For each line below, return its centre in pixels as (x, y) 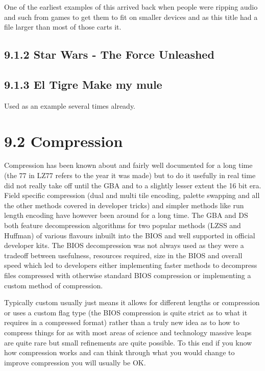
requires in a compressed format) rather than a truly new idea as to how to (122, 322)
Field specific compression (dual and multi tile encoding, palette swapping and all (132, 195)
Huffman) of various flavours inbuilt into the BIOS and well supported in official (130, 235)
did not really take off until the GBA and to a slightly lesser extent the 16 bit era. (133, 185)
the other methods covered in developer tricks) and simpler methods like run (124, 205)
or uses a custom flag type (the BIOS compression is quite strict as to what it (126, 312)
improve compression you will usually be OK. (75, 362)
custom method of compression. (54, 285)
